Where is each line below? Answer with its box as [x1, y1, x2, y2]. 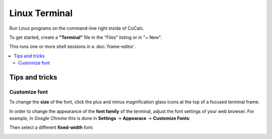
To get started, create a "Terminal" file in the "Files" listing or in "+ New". [9, 34, 162, 40]
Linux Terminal [9, 8, 73, 19]
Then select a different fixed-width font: [9, 124, 94, 130]
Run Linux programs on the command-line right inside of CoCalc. [9, 25, 145, 31]
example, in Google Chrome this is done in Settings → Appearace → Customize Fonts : [9, 115, 191, 121]
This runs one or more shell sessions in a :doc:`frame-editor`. [9, 43, 137, 50]
